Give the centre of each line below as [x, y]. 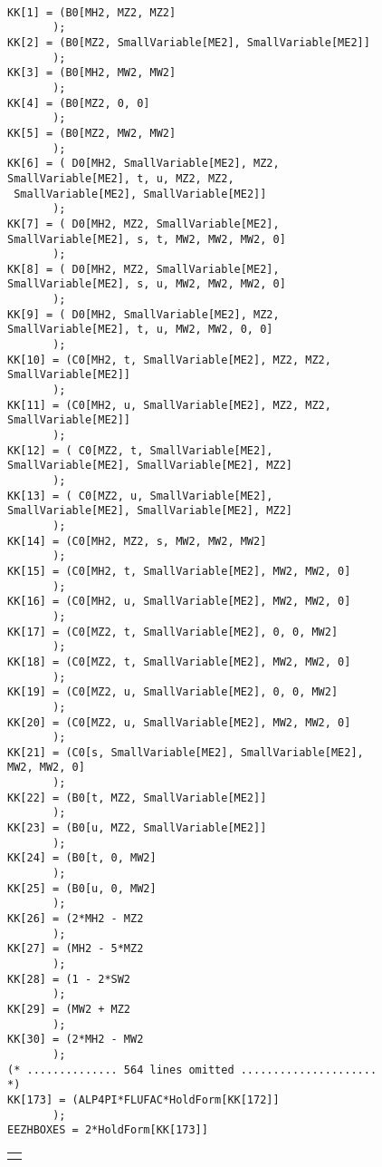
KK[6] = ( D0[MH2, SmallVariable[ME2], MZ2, [143, 164]
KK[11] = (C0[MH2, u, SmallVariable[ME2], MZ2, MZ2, [169, 405]
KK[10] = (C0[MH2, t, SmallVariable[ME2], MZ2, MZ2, [169, 360]
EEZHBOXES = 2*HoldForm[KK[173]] [108, 1130]
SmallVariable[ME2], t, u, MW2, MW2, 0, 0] [140, 330]
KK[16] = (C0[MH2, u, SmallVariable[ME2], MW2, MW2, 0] [179, 602]
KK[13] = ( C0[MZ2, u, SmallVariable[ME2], [140, 496]
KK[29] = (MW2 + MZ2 [69, 1009]
